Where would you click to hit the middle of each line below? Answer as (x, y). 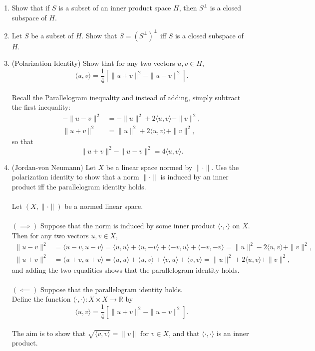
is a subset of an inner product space (115, 7)
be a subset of (52, 35)
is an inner (233, 333)
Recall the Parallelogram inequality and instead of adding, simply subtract (126, 97)
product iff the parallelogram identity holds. (79, 187)
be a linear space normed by (149, 167)
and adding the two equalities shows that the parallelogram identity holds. (126, 269)
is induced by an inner (194, 177)
